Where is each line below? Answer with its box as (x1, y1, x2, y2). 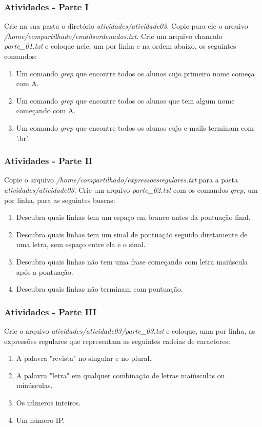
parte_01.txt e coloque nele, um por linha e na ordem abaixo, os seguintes (4, 40, 236, 51)
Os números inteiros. (16, 397, 81, 408)
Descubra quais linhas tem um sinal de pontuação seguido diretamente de (16, 229, 248, 239)
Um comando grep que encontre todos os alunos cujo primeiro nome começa (16, 68, 255, 78)
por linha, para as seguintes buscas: (4, 194, 115, 205)
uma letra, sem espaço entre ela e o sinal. (16, 239, 146, 250)
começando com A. (16, 105, 76, 116)
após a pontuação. (16, 266, 73, 277)
